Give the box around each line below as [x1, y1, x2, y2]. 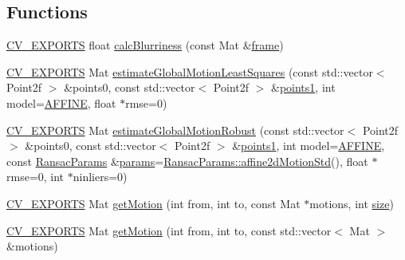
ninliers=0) [73, 168, 128, 185]
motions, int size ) [309, 195, 394, 211]
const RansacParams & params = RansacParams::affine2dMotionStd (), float [6, 152, 368, 169]
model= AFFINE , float [6, 94, 116, 111]
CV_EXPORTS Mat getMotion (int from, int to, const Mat [6, 195, 301, 211]
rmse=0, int [6, 168, 65, 185]
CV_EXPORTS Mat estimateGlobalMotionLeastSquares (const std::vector [6, 63, 373, 80]
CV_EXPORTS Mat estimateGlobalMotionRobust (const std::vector [6, 121, 344, 138]
